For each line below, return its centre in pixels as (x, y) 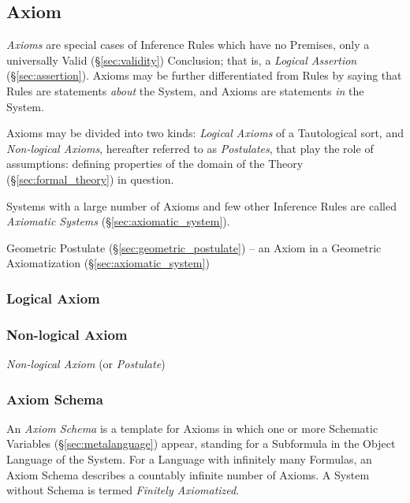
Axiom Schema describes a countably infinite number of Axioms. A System (188, 474)
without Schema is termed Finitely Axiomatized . (123, 490)
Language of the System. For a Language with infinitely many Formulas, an (189, 458)
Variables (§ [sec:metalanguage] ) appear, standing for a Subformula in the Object (201, 443)
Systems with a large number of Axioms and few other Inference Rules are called (201, 205)
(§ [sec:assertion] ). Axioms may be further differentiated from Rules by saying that (204, 75)
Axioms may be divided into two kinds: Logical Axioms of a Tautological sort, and (205, 133)
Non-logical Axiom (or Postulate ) (86, 363)
